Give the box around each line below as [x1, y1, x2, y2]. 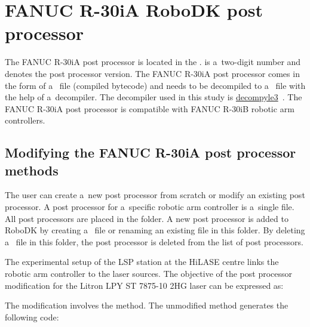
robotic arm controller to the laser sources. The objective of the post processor [5, 267, 293, 280]
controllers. [5, 114, 45, 127]
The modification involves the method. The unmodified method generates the [5, 299, 288, 311]
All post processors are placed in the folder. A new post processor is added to [5, 212, 288, 224]
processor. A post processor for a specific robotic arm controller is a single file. [5, 200, 294, 213]
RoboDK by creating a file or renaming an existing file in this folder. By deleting [5, 224, 305, 236]
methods [5, 161, 59, 179]
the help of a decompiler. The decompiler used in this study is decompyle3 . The [5, 91, 302, 103]
